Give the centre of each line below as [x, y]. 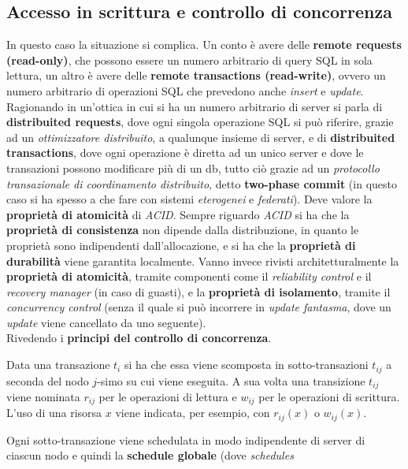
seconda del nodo [48, 380]
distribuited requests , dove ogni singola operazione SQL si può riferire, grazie [200, 122]
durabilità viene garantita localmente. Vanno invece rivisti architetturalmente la [203, 261]
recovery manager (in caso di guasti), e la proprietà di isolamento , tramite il [198, 291]
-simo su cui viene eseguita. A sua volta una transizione [231, 380]
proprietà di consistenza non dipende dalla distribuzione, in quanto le [183, 230]
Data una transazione [58, 365]
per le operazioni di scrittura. [329, 396]
